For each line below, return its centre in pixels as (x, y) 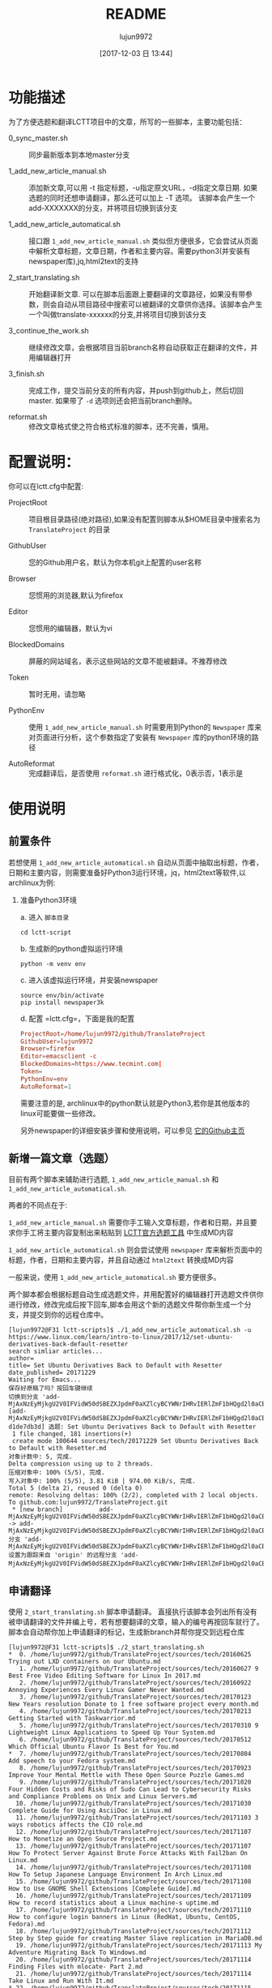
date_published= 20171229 (52, 1373)
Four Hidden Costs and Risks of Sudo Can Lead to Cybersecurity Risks (130, 1789)
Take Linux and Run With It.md (61, 1981)
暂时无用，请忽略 (57, 693)
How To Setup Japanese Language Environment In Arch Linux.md (115, 1874)
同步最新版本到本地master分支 (79, 154)
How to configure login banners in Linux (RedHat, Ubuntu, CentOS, (125, 1917)
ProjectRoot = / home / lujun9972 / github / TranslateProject (113, 1034)
